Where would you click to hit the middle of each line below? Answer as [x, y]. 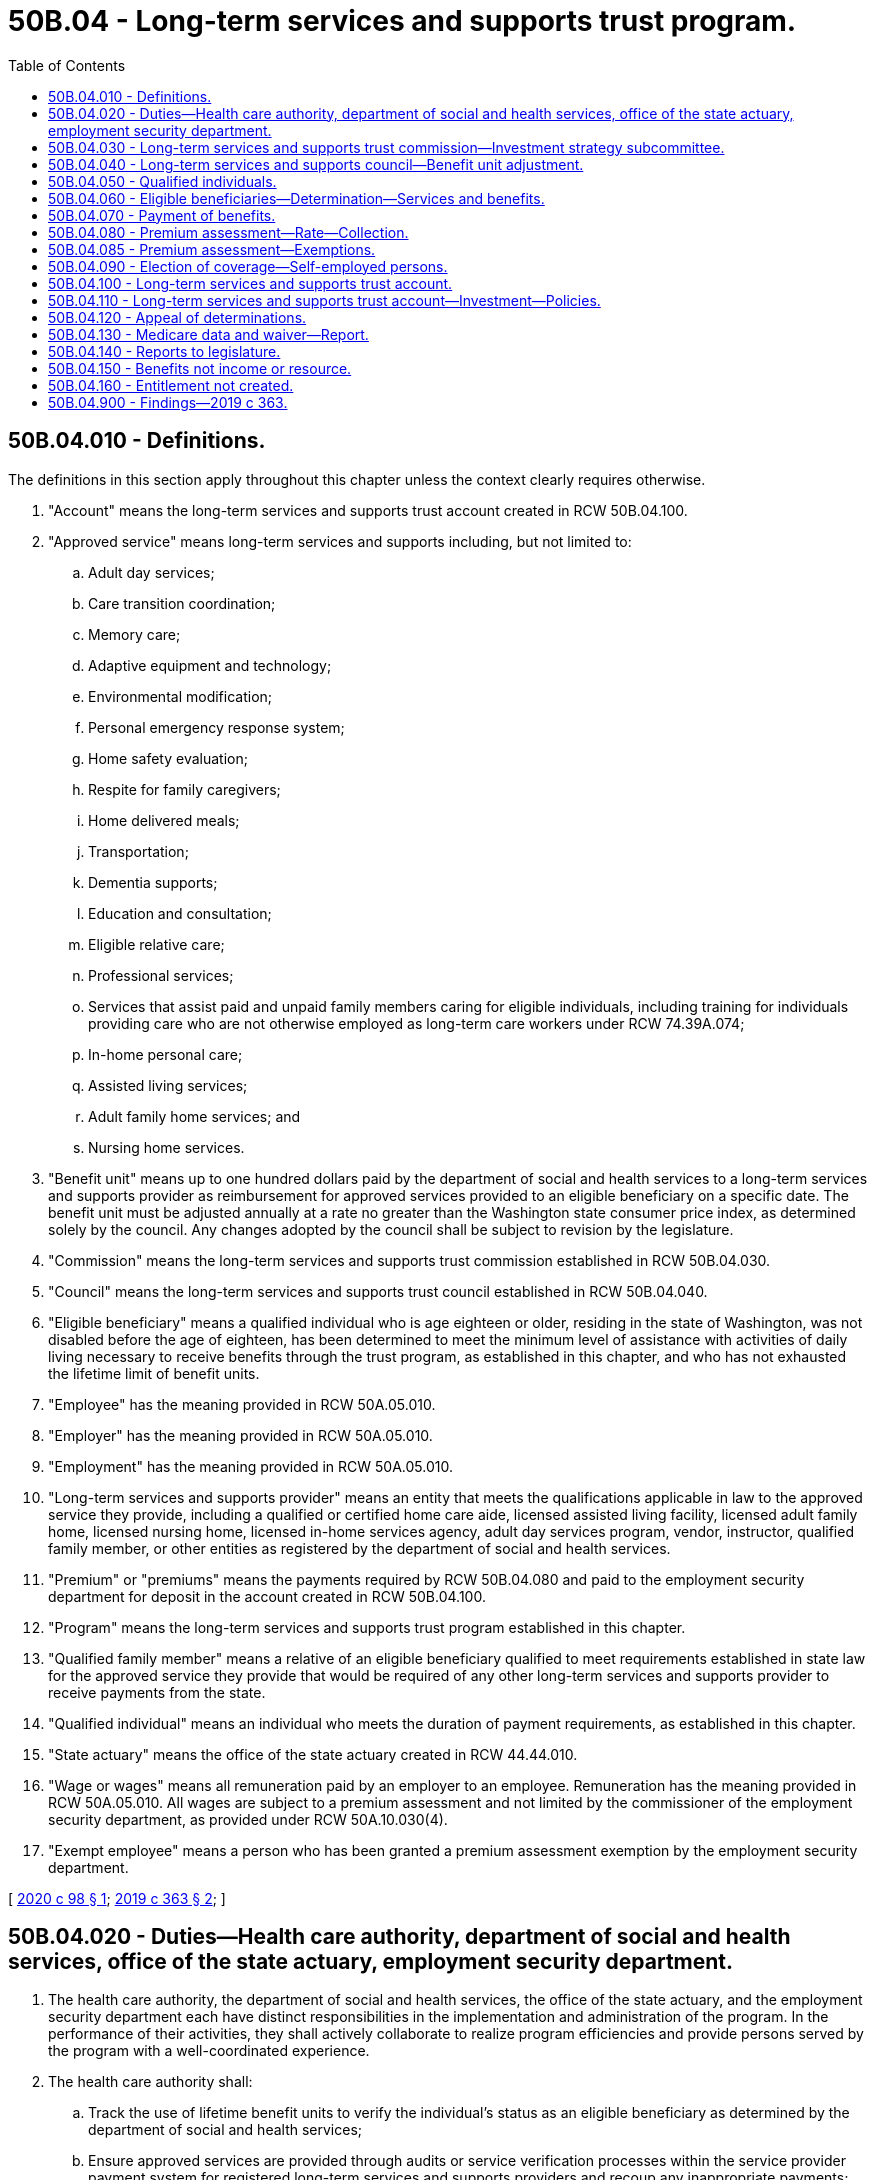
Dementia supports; [153, 882]
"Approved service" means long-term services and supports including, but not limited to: [340, 541]
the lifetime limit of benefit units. [154, 1373]
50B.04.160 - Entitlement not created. [171, 385]
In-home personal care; [165, 1054]
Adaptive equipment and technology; [210, 665]
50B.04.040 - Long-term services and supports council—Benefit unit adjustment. [316, 164]
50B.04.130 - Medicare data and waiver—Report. [208, 334]
